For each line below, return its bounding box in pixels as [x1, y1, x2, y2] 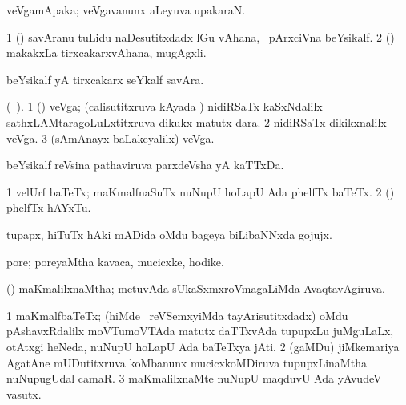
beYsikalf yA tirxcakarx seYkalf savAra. [6, 71, 204, 87]
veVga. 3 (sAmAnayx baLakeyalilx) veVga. [6, 129, 215, 146]
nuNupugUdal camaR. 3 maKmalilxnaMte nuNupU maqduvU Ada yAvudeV [6, 370, 382, 387]
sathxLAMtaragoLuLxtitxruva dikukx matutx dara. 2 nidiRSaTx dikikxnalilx [6, 113, 387, 130]
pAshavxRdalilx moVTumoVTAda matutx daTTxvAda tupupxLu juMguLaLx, [6, 322, 394, 339]
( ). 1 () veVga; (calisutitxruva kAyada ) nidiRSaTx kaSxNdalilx [6, 98, 323, 115]
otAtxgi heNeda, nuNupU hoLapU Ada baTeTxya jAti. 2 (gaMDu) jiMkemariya [6, 338, 400, 354]
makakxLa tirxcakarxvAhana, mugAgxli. [6, 44, 207, 61]
